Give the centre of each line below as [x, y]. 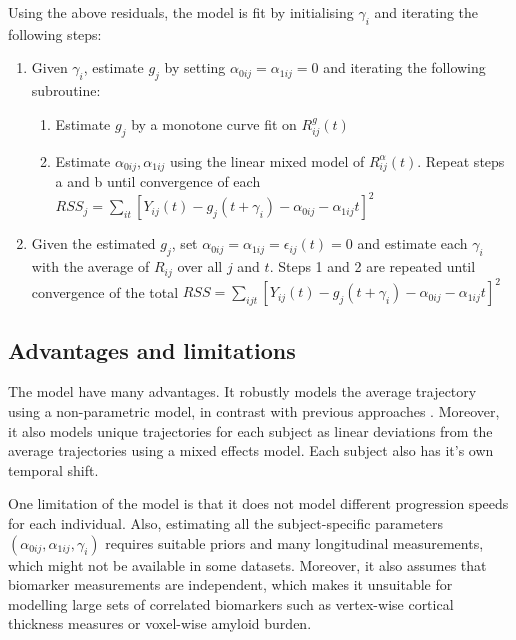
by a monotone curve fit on [214, 123]
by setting [195, 67]
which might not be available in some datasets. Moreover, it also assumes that [247, 564]
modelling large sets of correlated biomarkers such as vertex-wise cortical [231, 603]
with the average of [90, 266]
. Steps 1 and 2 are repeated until [372, 266]
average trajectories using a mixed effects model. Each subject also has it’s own [251, 450]
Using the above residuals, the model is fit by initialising [181, 12]
